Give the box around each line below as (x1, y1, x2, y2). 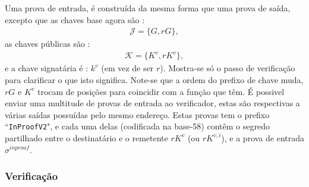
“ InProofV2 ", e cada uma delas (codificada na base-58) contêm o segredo (5, 120, 270, 132)
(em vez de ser (101, 62, 154, 74)
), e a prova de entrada (221, 131, 305, 144)
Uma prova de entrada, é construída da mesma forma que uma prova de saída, (5, 2, 291, 14)
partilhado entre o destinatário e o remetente (5, 131, 168, 144)
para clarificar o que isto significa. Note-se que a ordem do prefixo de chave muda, (5, 73, 304, 85)
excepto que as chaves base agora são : (5, 13, 145, 26)
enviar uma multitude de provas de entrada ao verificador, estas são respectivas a (5, 97, 300, 109)
